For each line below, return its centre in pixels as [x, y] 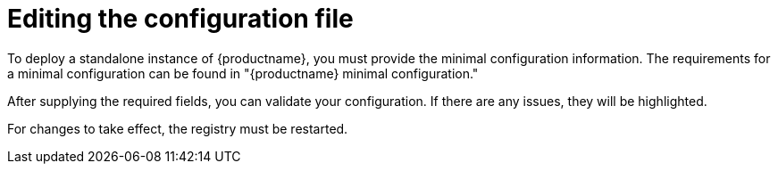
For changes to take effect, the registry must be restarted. [178, 128]
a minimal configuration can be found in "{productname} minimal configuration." [243, 73]
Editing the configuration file [180, 19]
